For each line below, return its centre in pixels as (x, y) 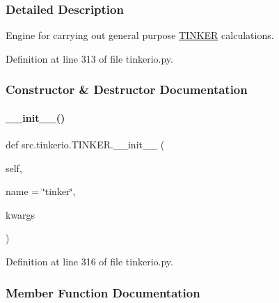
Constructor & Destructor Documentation (127, 90)
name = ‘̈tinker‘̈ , (41, 191)
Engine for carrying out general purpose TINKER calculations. (140, 35)
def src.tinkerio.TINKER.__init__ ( (85, 145)
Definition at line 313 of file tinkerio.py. (89, 58)
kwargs (21, 214)
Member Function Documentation (103, 292)
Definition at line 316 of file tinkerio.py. (89, 262)
